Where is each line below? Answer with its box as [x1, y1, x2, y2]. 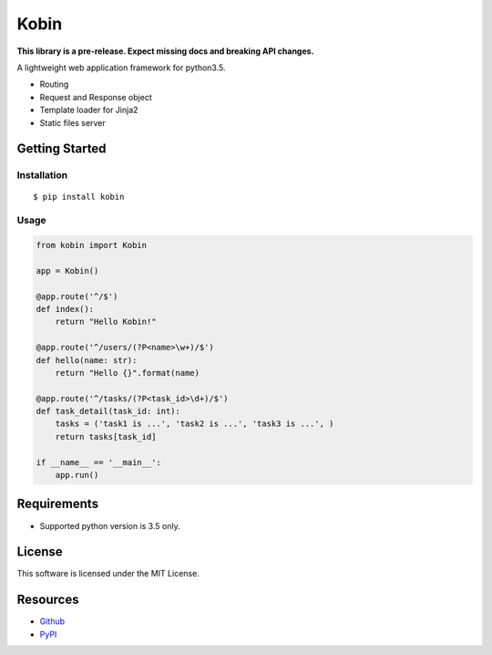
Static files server [39, 117, 106, 128]
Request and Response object [39, 91, 152, 102]
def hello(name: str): [36, 355, 138, 365]
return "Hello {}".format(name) [55, 368, 200, 378]
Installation [16, 169, 68, 182]
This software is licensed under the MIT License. [16, 568, 200, 579]
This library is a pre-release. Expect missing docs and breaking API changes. [16, 46, 314, 57]
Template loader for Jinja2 [39, 105, 138, 116]
